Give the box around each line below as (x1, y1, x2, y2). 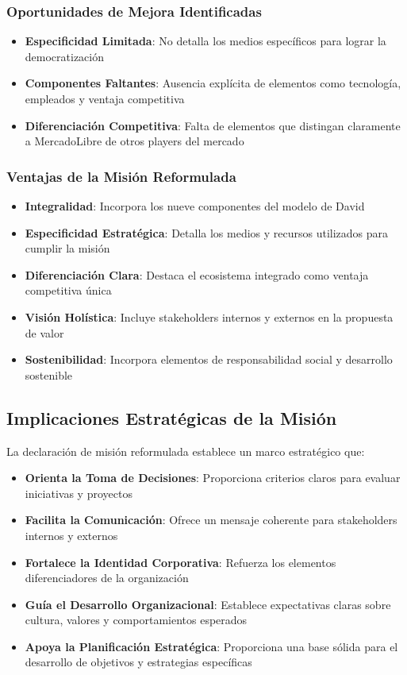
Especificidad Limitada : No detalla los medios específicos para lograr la (25, 33, 386, 49)
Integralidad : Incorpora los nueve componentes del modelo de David (25, 198, 365, 214)
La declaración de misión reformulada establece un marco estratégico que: (6, 442, 365, 459)
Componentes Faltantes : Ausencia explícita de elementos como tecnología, (25, 75, 401, 91)
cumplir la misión (25, 240, 110, 256)
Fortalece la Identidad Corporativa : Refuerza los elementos (25, 553, 336, 570)
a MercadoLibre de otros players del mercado (25, 133, 244, 149)
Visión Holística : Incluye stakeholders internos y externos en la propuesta (25, 308, 394, 325)
